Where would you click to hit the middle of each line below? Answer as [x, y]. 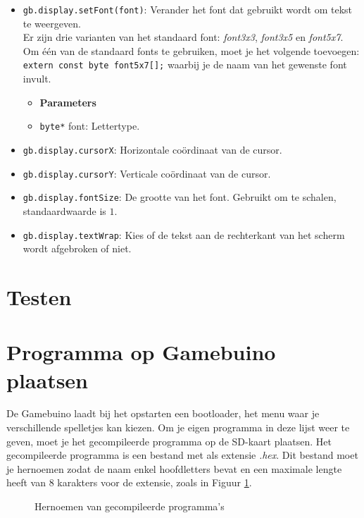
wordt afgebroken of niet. [77, 248]
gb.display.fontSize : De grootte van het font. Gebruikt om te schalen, [180, 197]
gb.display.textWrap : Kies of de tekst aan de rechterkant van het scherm [184, 234]
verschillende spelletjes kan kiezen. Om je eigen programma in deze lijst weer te [178, 427]
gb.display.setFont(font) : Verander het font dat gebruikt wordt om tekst [188, 9]
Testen [39, 296]
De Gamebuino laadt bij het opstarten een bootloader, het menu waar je [163, 413]
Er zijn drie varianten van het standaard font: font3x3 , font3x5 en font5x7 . [183, 37]
